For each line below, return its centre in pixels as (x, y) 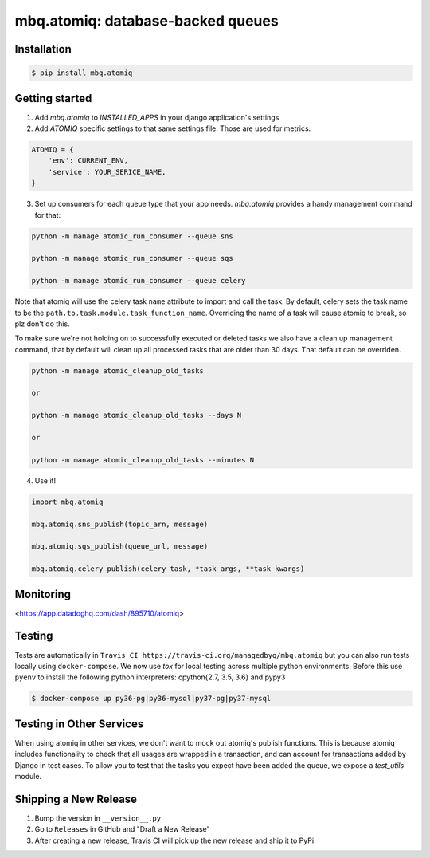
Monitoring (43, 594)
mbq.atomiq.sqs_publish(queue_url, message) (120, 547)
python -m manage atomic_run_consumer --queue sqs (133, 258)
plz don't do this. (43, 324)
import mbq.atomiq (67, 502)
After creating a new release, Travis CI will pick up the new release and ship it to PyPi (174, 840)
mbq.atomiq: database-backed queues (147, 21)
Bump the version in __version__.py (98, 818)
